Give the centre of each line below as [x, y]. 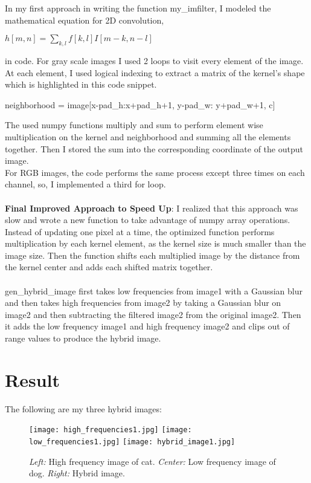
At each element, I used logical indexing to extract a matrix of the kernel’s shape [155, 72]
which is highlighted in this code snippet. [81, 84]
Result [32, 379]
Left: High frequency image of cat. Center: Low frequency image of [152, 461]
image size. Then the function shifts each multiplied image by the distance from [152, 255]
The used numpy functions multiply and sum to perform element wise [134, 125]
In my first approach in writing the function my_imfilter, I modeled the [138, 8]
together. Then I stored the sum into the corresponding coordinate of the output [154, 148]
